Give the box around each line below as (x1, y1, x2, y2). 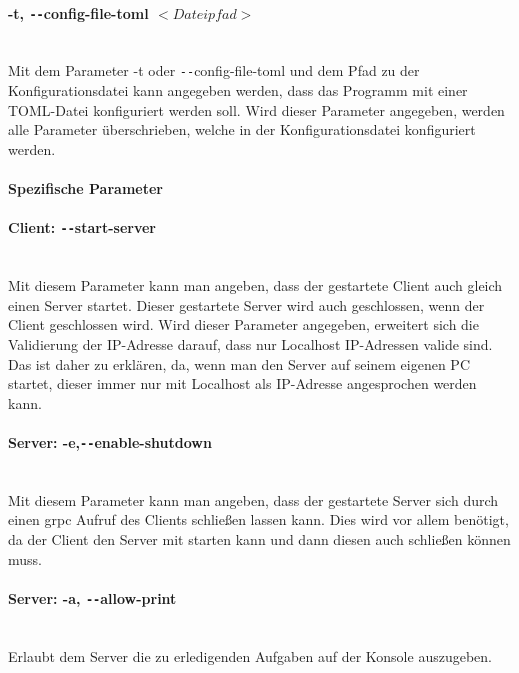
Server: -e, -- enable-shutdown (8, 431, 212, 452)
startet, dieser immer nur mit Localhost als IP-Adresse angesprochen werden (8, 373, 477, 394)
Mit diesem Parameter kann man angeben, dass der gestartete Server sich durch (8, 489, 499, 510)
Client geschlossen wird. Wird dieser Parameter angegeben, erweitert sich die (8, 314, 479, 335)
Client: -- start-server (8, 217, 156, 238)
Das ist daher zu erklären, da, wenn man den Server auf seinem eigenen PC (8, 353, 471, 374)
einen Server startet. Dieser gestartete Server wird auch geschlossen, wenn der (8, 294, 485, 315)
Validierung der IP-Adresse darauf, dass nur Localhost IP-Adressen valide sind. (8, 333, 493, 354)
